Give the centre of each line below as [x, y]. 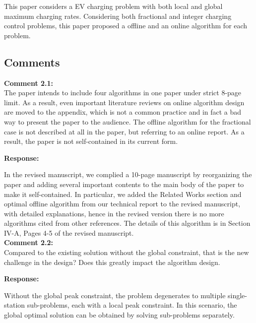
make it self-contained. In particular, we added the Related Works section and [123, 194]
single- [237, 295]
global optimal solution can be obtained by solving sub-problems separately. [119, 315]
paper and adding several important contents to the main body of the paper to [124, 184]
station [15, 305]
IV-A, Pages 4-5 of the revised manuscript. [69, 232]
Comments [32, 62]
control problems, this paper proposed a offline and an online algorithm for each [126, 26]
